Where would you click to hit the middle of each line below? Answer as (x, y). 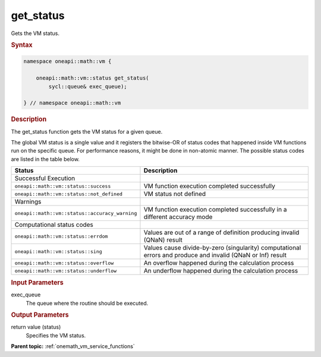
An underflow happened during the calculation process (221, 271)
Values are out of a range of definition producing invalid (221, 233)
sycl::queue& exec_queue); (88, 86)
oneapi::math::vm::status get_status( (92, 78)
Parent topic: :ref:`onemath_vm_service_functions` (73, 346)
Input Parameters (37, 283)
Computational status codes (54, 225)
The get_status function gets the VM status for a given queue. (87, 131)
